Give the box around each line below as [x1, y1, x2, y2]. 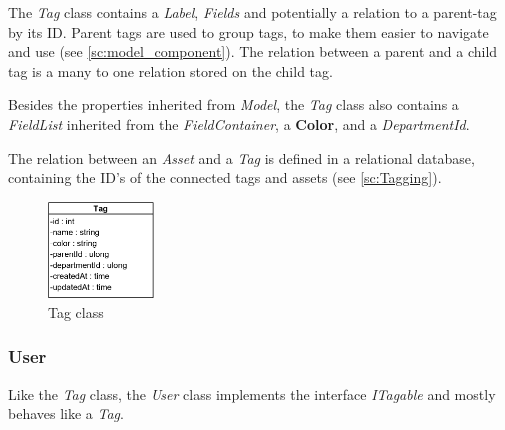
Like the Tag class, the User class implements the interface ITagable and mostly [8, 383, 496, 404]
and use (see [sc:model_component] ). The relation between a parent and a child [8, 41, 498, 62]
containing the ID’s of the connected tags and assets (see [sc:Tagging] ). [8, 167, 442, 188]
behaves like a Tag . [8, 403, 124, 424]
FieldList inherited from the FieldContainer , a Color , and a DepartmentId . [8, 113, 470, 134]
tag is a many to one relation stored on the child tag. [8, 60, 333, 81]
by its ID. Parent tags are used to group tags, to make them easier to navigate [8, 21, 489, 42]
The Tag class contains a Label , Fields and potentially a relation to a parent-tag [8, 2, 497, 22]
